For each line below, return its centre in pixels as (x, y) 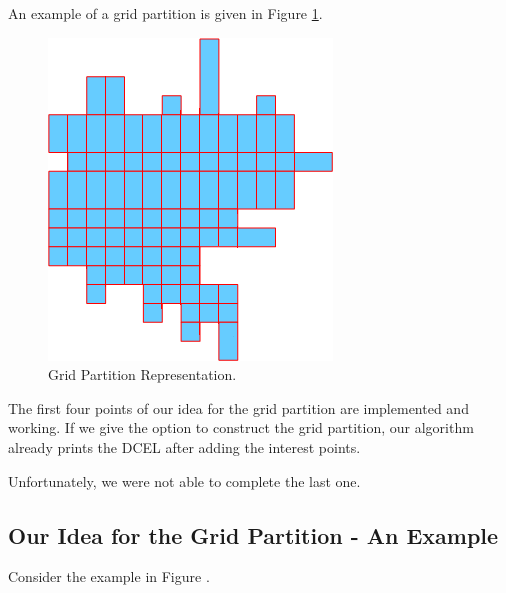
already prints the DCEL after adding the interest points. (184, 446)
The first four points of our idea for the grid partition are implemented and (238, 407)
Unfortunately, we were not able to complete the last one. (184, 480)
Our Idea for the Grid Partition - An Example (253, 534)
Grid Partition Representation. (142, 374)
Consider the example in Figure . (109, 576)
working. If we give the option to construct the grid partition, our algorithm (241, 427)
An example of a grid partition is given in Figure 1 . (165, 13)
